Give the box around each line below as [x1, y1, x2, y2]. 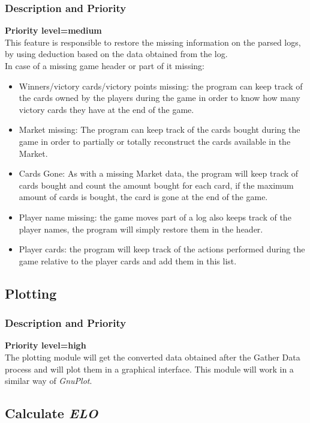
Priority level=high [5, 339, 86, 351]
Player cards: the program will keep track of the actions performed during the [19, 243, 305, 255]
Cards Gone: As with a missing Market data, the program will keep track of [19, 167, 299, 180]
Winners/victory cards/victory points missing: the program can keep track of [19, 79, 303, 92]
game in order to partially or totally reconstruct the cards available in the [19, 135, 291, 147]
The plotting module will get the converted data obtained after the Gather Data [5, 350, 300, 363]
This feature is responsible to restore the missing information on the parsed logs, [5, 35, 301, 48]
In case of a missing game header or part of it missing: [5, 59, 204, 72]
